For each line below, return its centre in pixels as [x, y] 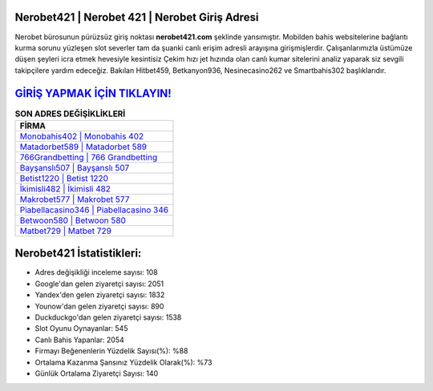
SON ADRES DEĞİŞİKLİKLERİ [70, 114]
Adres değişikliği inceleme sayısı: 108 [96, 272]
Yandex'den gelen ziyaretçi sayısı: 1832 [100, 295]
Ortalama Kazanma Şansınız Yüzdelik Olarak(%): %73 [123, 362]
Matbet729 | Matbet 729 [66, 231]
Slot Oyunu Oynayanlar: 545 [81, 329]
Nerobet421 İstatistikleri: [78, 254]
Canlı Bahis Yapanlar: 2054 [79, 340]
